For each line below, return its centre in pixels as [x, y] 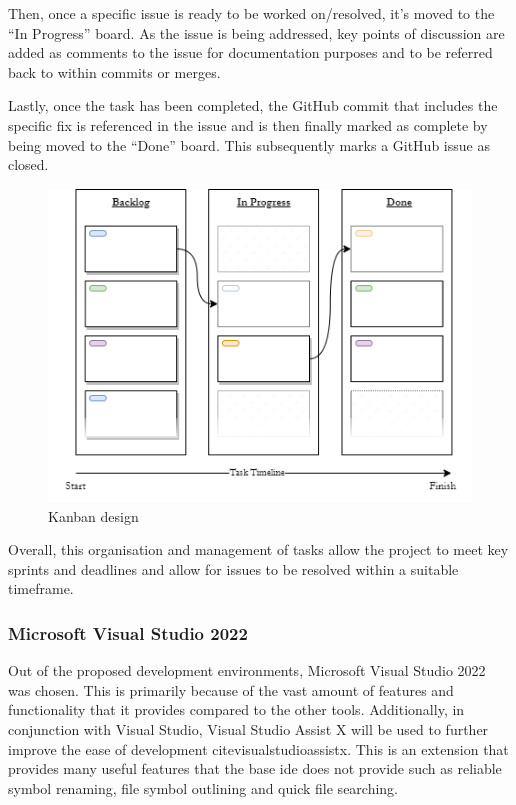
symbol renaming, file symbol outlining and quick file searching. [203, 787]
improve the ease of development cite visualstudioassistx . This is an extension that [258, 748]
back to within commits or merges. [114, 71]
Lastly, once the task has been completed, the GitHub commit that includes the [253, 105]
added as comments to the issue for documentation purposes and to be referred [250, 52]
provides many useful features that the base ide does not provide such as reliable [255, 768]
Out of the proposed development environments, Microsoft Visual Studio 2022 [247, 670]
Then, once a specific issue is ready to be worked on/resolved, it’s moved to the [251, 13]
